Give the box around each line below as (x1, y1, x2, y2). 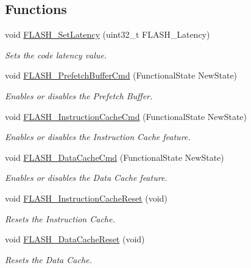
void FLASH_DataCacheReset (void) (5, 233, 145, 245)
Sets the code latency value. (5, 48, 107, 61)
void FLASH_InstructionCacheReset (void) (5, 191, 168, 204)
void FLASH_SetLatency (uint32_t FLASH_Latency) (5, 28, 210, 41)
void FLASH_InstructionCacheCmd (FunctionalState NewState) (5, 110, 247, 122)
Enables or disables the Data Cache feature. (5, 171, 168, 184)
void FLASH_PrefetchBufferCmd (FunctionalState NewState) (5, 69, 238, 82)
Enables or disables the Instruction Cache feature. (5, 130, 191, 143)
